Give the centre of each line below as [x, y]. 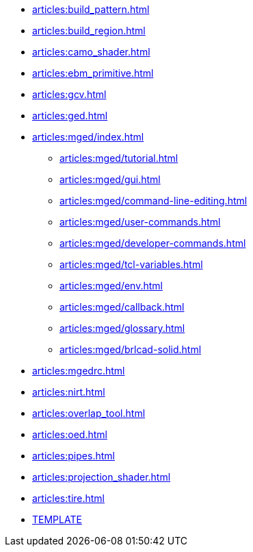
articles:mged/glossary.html [122, 328]
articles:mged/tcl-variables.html [131, 264]
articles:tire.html [69, 498]
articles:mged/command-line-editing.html [154, 201]
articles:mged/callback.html [122, 307]
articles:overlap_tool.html [89, 413]
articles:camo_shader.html [91, 52]
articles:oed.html [70, 434]
